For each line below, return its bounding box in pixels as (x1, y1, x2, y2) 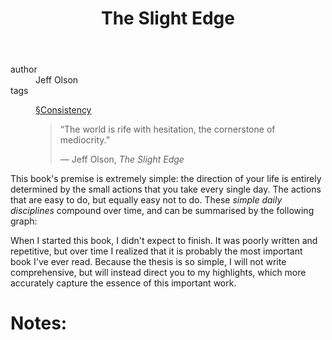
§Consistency (35, 104, 92, 116)
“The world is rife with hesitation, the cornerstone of (59, 123, 276, 136)
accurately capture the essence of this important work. (10, 277, 237, 289)
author (10, 63, 38, 76)
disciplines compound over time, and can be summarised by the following (10, 205, 315, 217)
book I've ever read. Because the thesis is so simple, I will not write (10, 256, 287, 268)
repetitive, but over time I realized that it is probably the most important (10, 245, 303, 257)
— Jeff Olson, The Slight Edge (59, 153, 185, 166)
